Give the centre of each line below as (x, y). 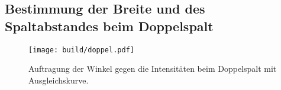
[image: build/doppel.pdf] (81, 50)
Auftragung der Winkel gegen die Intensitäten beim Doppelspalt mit (153, 69)
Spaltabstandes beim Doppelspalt (109, 26)
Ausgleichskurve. (59, 80)
